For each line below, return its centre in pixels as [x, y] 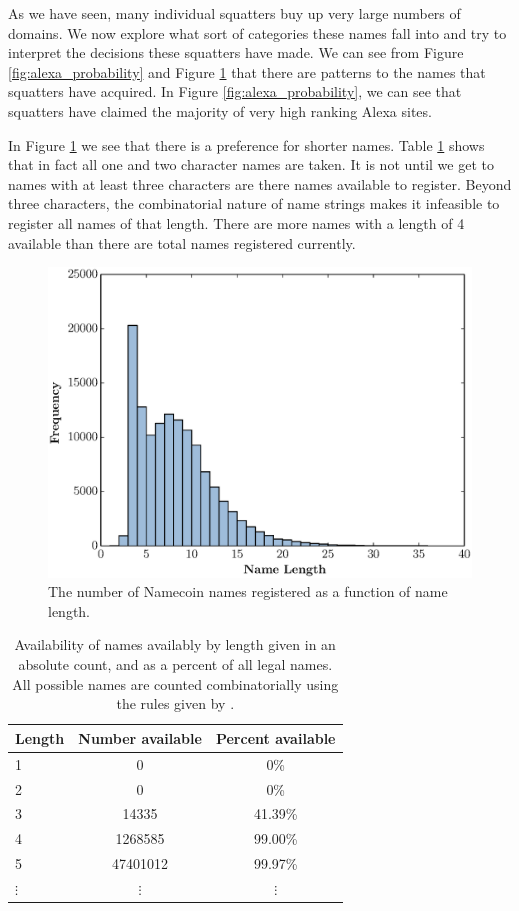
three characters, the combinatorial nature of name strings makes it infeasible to [254, 203]
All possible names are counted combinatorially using [175, 683]
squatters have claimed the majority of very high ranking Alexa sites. [220, 110]
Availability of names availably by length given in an [175, 644]
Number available [140, 737]
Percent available [275, 737]
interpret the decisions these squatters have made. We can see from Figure [236, 52]
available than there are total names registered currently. [182, 242]
